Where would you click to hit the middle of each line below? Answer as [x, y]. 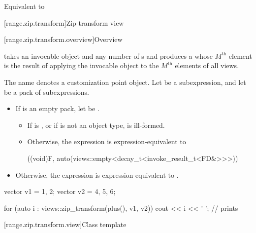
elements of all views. [207, 65]
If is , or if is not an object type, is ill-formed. [96, 125]
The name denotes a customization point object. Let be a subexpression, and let [125, 82]
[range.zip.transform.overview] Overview [63, 39]
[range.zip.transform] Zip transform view [64, 22]
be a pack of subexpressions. [47, 92]
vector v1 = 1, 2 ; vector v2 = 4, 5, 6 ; [60, 191]
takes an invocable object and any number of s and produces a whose [108, 56]
